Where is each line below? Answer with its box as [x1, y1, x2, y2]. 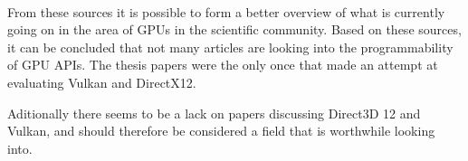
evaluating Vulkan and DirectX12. [7, 72, 196, 91]
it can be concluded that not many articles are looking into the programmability [7, 37, 454, 56]
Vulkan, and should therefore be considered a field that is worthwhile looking [7, 121, 435, 140]
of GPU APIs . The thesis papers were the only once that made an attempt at [7, 55, 438, 74]
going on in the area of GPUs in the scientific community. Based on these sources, [7, 20, 462, 39]
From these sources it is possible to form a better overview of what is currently [7, 2, 445, 21]
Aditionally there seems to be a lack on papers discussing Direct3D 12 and [7, 103, 421, 122]
